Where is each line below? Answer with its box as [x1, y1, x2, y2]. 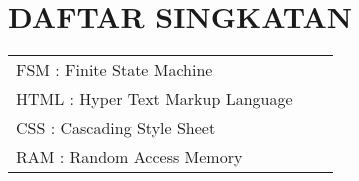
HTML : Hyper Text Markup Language [16, 87, 293, 111]
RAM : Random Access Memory [16, 145, 243, 169]
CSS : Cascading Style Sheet [16, 116, 216, 140]
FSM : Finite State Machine [16, 58, 213, 82]
